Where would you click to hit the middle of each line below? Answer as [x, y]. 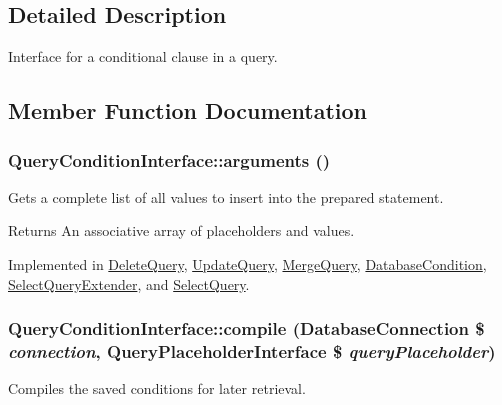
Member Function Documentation [188, 110]
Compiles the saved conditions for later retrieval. [157, 388]
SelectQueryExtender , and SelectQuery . [129, 283]
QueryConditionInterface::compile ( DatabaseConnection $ [246, 328]
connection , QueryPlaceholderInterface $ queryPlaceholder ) [252, 351]
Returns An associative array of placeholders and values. [181, 230]
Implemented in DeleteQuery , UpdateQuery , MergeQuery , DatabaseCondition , [247, 263]
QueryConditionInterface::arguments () [169, 159]
